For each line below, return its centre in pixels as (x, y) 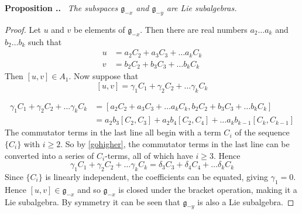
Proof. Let (23, 29)
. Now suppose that (104, 76)
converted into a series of (49, 155)
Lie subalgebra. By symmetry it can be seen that (92, 201)
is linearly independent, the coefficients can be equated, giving (157, 176)
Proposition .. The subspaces (61, 8)
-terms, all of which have (149, 155)
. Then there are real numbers (194, 29)
